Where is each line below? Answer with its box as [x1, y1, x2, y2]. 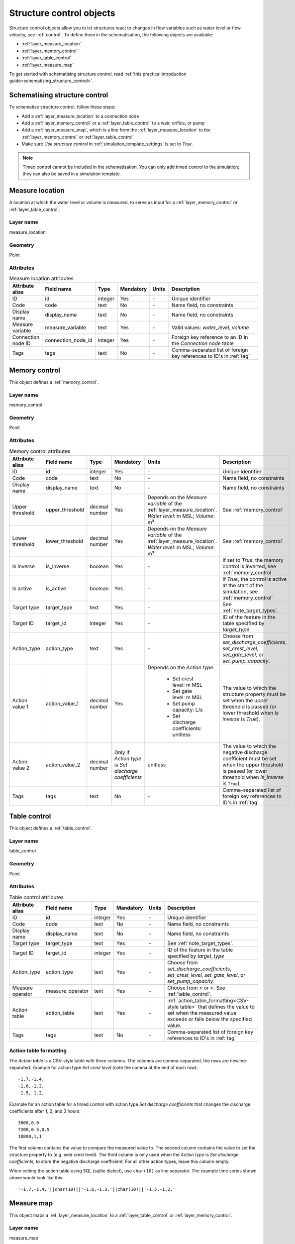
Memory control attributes [9, 448, 71, 455]
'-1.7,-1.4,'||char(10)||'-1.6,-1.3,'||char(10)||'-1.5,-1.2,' [18, 1186, 176, 1192]
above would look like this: [9, 1175, 64, 1181]
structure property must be [222, 691, 286, 698]
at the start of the [222, 582, 264, 589]
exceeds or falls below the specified [167, 1016, 252, 1023]
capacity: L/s [172, 706, 203, 713]
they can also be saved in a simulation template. [22, 171, 121, 177]
